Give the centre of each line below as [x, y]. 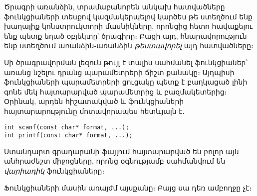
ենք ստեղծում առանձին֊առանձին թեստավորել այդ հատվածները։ [129, 46]
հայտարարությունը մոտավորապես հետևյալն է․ [95, 111]
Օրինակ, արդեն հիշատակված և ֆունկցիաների [94, 101]
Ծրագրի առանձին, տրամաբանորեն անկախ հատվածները [115, 6]
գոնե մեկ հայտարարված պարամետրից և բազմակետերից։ [116, 91]
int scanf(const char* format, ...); [67, 127]
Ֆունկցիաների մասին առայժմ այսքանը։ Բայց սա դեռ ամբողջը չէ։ [128, 187]
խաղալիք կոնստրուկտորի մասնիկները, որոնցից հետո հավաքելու [128, 26]
